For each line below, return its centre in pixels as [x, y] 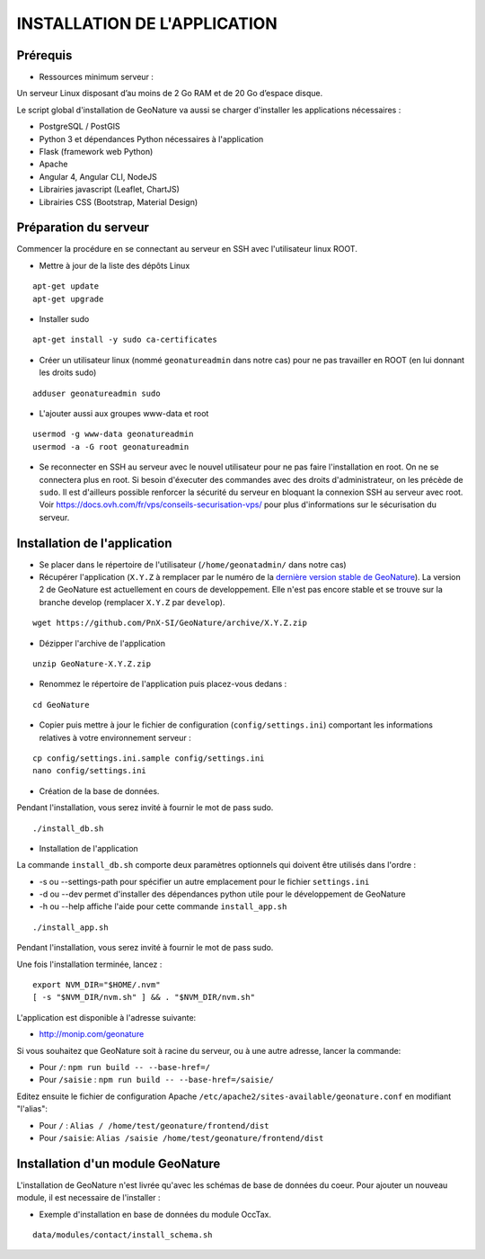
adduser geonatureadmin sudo [97, 393]
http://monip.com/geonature [92, 1034]
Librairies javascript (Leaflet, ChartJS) [109, 190]
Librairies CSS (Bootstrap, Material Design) [119, 201]
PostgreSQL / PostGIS [79, 127]
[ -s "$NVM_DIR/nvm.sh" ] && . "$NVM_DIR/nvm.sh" [144, 997]
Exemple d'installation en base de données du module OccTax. [155, 1214]
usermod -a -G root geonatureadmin [111, 446]
